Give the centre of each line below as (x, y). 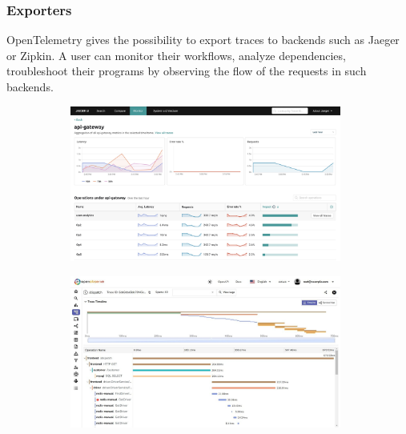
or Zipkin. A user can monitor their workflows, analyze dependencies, (176, 55)
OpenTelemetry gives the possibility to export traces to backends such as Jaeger (203, 40)
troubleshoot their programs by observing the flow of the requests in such (187, 71)
